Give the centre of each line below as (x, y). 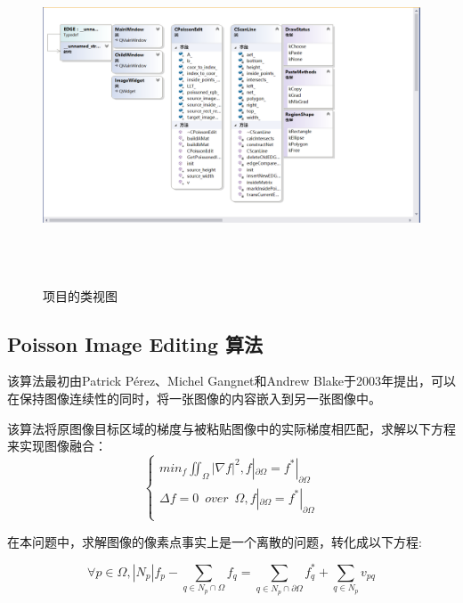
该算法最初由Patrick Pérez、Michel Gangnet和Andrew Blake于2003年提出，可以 (232, 381)
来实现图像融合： (57, 446)
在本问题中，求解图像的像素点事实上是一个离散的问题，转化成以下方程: (215, 541)
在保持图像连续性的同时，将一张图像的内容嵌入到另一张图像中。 (194, 398)
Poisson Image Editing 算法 (135, 343)
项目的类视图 (80, 295)
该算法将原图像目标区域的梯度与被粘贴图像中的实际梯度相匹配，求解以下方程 (231, 428)
